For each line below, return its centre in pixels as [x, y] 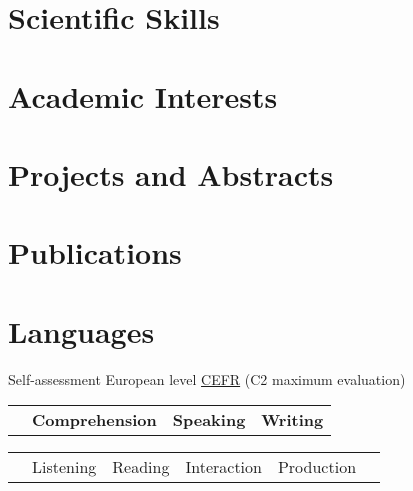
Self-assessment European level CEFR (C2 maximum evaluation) [207, 378]
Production [317, 467]
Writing [292, 420]
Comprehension [94, 420]
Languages [81, 330]
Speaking [209, 420]
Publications [95, 252]
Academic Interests [143, 95]
